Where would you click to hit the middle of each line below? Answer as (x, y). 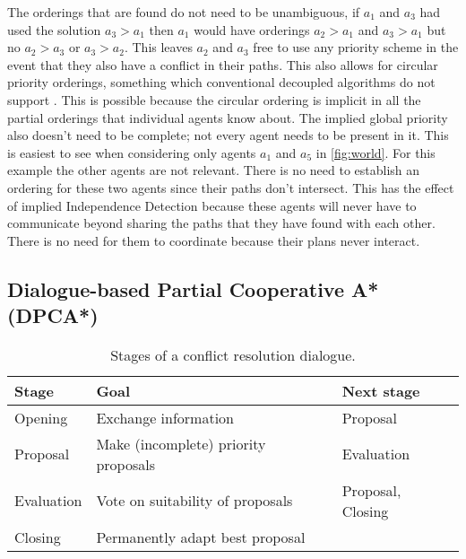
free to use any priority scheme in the (356, 47)
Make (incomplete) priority (181, 443)
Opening (41, 417)
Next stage (381, 390)
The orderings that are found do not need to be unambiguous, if (184, 12)
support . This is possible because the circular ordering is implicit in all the (214, 99)
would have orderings (252, 29)
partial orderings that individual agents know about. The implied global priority (228, 117)
